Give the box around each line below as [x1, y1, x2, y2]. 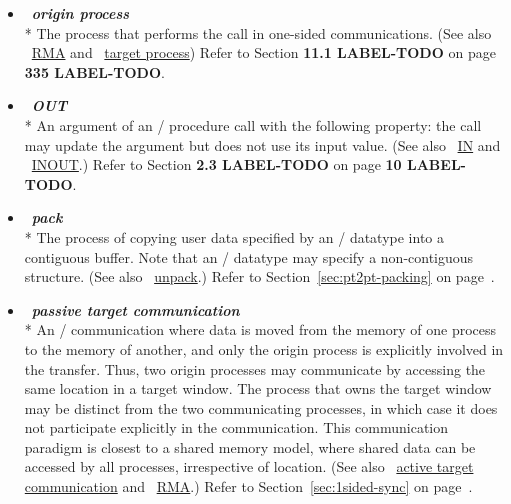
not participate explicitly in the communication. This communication [24, 417, 449, 438]
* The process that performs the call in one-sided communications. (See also [24, 22, 492, 43]
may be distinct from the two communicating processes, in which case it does [24, 397, 498, 418]
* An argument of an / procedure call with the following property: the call [24, 114, 482, 135]
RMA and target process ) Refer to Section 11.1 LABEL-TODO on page [31, 42, 496, 63]
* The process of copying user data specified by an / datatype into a [24, 226, 444, 247]
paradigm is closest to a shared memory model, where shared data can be [24, 436, 476, 457]
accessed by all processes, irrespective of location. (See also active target [24, 456, 474, 477]
